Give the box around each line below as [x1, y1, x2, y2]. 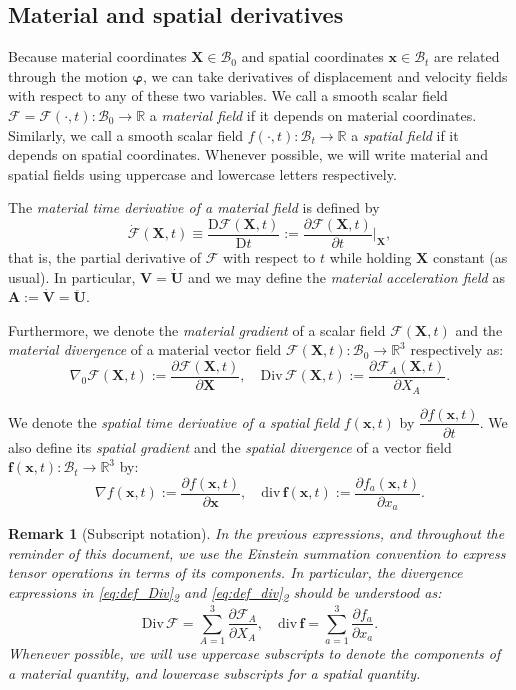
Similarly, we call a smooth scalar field [8, 124, 244, 145]
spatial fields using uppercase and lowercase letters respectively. [8, 163, 397, 184]
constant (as [432, 247, 508, 268]
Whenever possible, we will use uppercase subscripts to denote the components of [8, 643, 501, 664]
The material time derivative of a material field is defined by [8, 197, 380, 218]
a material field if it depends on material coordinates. [149, 104, 477, 125]
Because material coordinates [8, 46, 187, 67]
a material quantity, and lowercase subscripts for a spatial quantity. [8, 662, 421, 683]
